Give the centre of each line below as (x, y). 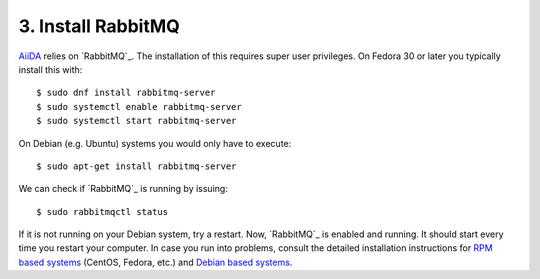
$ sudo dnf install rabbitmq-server (126, 93)
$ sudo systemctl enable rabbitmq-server (139, 106)
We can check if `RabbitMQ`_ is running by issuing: (123, 189)
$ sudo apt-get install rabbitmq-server (136, 166)
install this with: (50, 69)
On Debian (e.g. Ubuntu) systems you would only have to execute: (155, 143)
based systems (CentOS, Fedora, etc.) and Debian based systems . (155, 262)
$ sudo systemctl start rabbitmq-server (136, 121)
